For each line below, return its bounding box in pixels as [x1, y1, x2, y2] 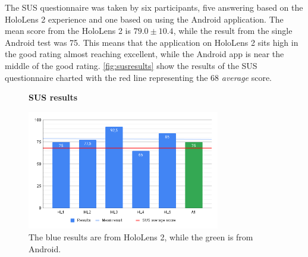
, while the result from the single [173, 24, 293, 37]
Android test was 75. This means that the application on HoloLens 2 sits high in [5, 36, 298, 48]
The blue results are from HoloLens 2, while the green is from [29, 230, 253, 243]
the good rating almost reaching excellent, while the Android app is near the [5, 48, 284, 60]
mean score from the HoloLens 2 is [5, 24, 131, 37]
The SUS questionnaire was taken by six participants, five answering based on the [5, 1, 303, 13]
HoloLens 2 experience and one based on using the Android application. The [5, 12, 284, 25]
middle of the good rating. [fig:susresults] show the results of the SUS [5, 59, 257, 71]
